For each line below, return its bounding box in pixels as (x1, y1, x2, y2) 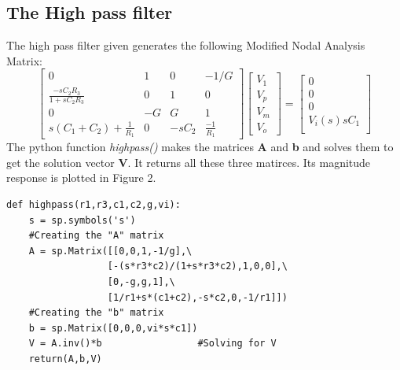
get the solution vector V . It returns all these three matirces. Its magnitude (6, 154, 371, 170)
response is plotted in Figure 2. (6, 169, 156, 186)
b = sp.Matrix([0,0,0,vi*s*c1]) (28, 322, 198, 334)
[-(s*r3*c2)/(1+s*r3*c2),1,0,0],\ (107, 261, 288, 272)
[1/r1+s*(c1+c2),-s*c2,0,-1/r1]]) (107, 291, 288, 303)
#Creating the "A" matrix (28, 230, 164, 242)
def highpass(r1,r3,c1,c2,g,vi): (6, 199, 181, 211)
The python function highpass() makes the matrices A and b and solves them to (6, 139, 394, 155)
